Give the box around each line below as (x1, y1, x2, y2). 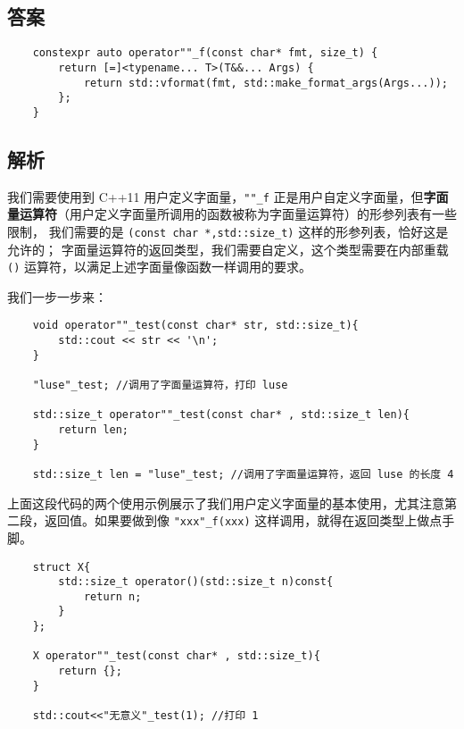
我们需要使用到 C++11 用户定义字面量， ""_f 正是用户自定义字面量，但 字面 (7, 187, 449, 205)
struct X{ (32, 560, 91, 574)
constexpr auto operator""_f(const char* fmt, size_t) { (32, 46, 378, 60)
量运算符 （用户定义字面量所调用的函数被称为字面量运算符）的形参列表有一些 (7, 205, 457, 223)
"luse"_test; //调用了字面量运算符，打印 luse (32, 379, 288, 392)
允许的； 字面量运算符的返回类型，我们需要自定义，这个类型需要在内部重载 (7, 239, 449, 258)
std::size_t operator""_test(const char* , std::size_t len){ (32, 408, 410, 422)
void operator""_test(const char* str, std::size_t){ (32, 319, 359, 332)
